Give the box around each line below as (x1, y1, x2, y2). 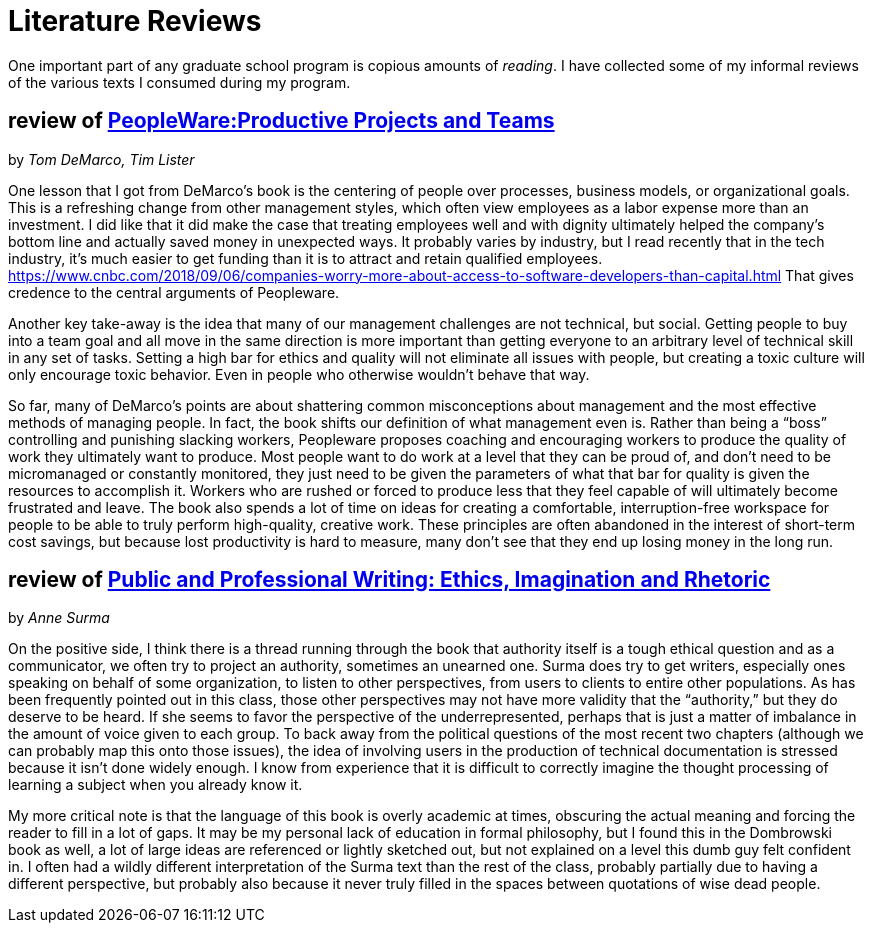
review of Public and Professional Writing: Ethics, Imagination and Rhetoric (8, 567, 771, 593)
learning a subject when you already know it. (8, 776, 303, 794)
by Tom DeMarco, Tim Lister (8, 150, 195, 168)
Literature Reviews (8, 4, 262, 38)
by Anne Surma (8, 609, 110, 627)
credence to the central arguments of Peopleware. (8, 283, 340, 301)
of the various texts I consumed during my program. (8, 73, 351, 91)
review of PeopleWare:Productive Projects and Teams (8, 108, 555, 134)
